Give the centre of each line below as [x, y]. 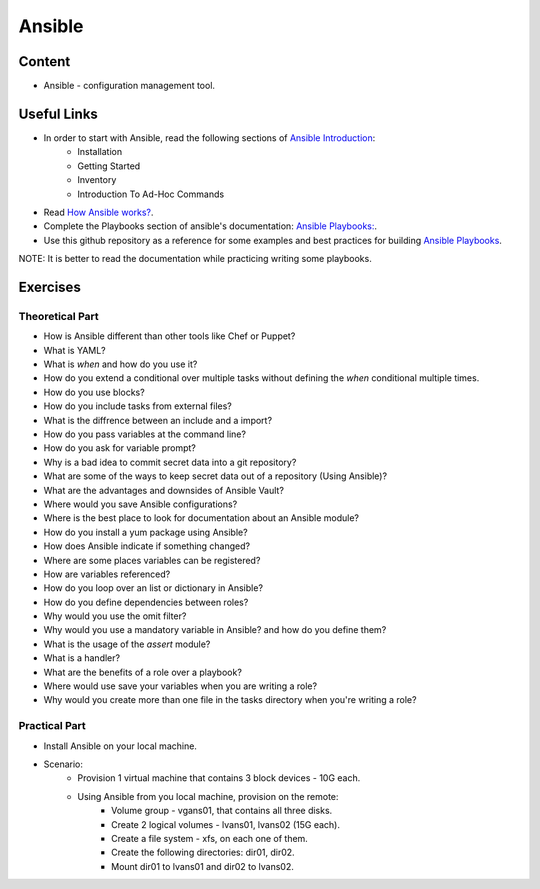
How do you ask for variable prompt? [120, 448]
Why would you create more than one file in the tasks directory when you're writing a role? [230, 700]
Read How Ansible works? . [98, 212]
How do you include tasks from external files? [137, 406]
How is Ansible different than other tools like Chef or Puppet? [169, 336]
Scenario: [63, 764]
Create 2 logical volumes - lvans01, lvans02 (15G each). [225, 824]
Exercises [50, 286]
